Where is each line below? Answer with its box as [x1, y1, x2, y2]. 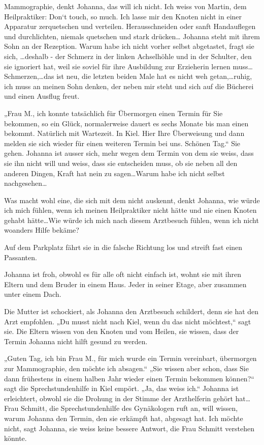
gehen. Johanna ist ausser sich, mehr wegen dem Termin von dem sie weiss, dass [4, 148, 254, 158]
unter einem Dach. [4, 289, 61, 299]
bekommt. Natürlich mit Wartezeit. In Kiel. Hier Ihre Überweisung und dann [4, 128, 245, 138]
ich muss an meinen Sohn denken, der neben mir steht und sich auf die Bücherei [4, 80, 254, 91]
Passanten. [4, 252, 37, 262]
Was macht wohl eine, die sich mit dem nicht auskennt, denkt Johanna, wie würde [4, 194, 260, 205]
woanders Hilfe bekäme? [4, 225, 79, 235]
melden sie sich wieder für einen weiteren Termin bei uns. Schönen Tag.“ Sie [4, 137, 241, 148]
